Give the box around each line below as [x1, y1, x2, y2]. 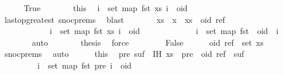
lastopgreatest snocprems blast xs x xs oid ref [4, 13, 225, 25]
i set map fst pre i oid [37, 59, 132, 71]
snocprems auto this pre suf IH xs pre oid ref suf [4, 47, 244, 60]
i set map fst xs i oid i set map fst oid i [49, 25, 279, 37]
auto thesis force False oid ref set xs [32, 36, 264, 48]
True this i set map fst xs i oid [23, 2, 188, 13]
